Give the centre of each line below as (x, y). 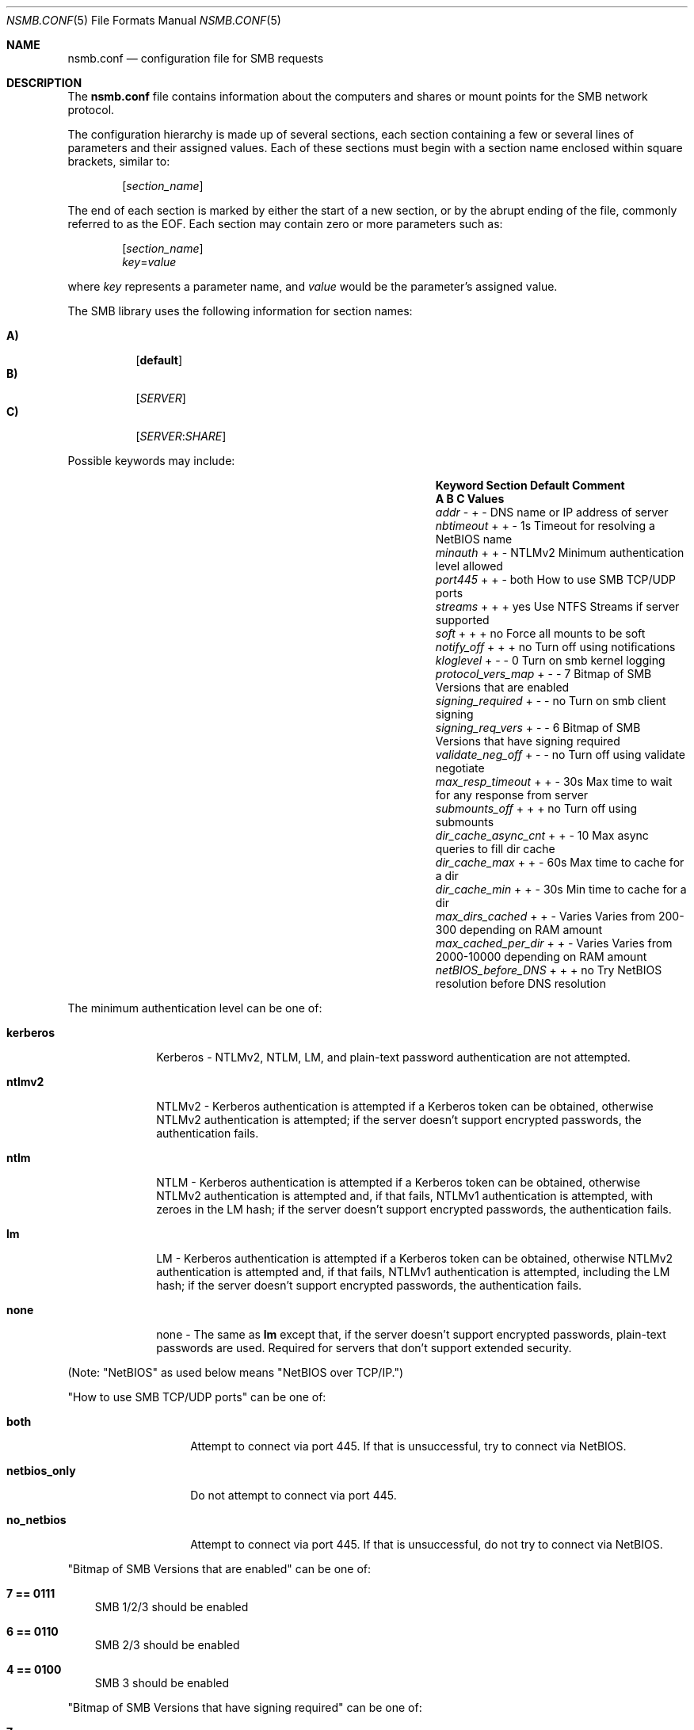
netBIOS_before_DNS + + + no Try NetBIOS (549, 970)
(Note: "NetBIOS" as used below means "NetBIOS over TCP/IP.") (236, 1372)
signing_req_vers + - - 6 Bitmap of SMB (538, 728)
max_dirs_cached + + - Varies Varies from (545, 916)
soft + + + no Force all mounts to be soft (540, 633)
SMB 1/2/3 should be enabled (172, 1607)
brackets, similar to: (119, 161)
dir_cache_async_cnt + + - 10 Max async (542, 835)
